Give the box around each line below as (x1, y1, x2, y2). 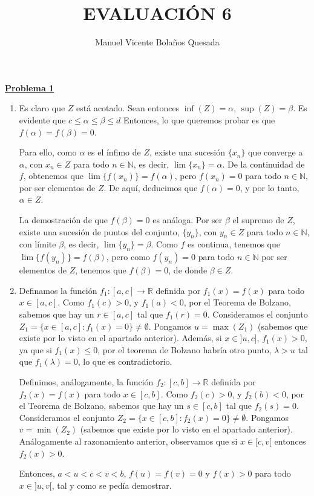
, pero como (106, 250, 150, 263)
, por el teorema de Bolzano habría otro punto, (97, 343, 272, 356)
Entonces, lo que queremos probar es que (123, 113, 275, 126)
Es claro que (19, 102, 65, 114)
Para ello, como (19, 146, 77, 158)
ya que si (19, 343, 52, 356)
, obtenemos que (23, 169, 83, 182)
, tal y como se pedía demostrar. (51, 478, 172, 491)
